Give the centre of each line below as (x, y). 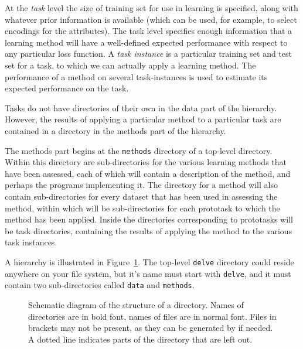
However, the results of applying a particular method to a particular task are (143, 119)
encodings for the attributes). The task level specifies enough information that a (149, 31)
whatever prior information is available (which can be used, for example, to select (151, 19)
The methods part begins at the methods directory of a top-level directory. (139, 150)
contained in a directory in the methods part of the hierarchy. (115, 130)
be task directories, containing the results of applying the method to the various (149, 230)
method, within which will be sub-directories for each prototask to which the (142, 208)
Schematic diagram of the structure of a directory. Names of (136, 304)
